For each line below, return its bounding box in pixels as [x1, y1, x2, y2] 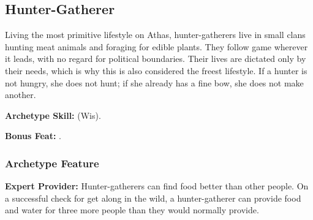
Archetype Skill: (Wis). [5, 108, 101, 121]
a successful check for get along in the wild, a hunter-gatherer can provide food [5, 191, 301, 204]
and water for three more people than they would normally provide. [5, 203, 259, 216]
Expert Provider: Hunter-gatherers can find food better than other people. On [5, 180, 309, 192]
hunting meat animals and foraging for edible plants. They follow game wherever [5, 40, 308, 53]
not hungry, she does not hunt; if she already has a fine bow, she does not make [5, 76, 304, 89]
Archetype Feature [5, 155, 99, 170]
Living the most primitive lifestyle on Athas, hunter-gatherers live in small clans [5, 28, 306, 41]
